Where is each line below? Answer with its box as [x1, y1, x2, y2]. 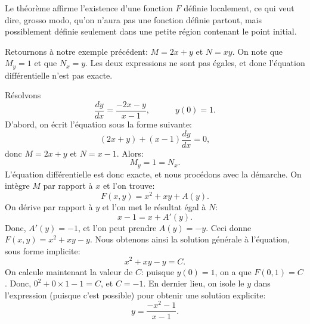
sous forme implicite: [5, 244, 80, 257]
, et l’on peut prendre [78, 221, 157, 233]
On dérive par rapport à [5, 201, 93, 213]
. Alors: [116, 147, 144, 159]
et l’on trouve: [103, 179, 155, 192]
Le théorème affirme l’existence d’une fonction [5, 2, 173, 14]
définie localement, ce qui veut [184, 2, 294, 14]
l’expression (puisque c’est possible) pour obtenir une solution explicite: [5, 288, 266, 301]
